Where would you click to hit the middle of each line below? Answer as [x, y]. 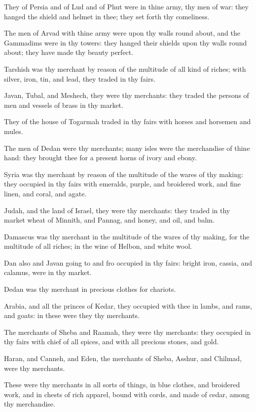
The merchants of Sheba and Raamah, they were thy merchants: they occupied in [128, 332]
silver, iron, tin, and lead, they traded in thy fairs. [80, 78]
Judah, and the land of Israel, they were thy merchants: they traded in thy [117, 210]
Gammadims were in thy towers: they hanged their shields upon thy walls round [126, 42]
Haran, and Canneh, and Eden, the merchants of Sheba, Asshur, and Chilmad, [123, 358]
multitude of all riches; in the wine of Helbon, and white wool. [98, 246]
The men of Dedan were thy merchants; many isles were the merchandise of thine [127, 148]
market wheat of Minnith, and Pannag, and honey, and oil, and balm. [109, 220]
